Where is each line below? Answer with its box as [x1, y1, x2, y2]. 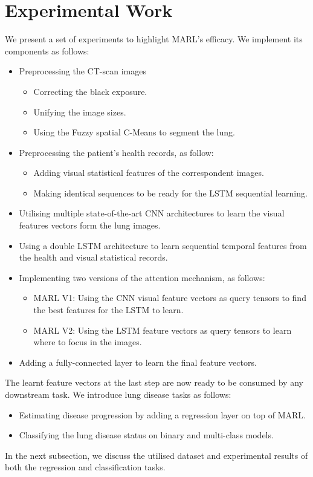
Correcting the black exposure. [33, 85, 147, 97]
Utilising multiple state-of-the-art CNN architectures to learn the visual [19, 207, 285, 219]
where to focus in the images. [33, 336, 142, 348]
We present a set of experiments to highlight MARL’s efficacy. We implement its [5, 33, 303, 45]
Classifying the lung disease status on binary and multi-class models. [19, 429, 274, 441]
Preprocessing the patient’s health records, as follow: [19, 146, 214, 158]
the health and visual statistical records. [19, 251, 168, 264]
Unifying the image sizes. [33, 105, 126, 118]
